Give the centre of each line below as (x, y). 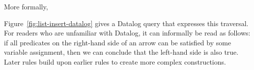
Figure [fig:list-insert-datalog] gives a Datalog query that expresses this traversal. (126, 23)
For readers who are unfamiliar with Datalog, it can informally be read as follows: (127, 33)
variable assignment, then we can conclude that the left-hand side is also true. (121, 52)
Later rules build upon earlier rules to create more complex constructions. (115, 62)
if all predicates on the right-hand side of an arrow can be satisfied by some (118, 42)
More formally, (26, 7)
